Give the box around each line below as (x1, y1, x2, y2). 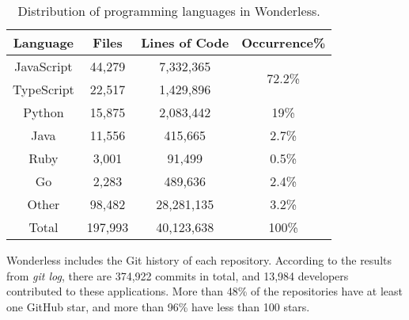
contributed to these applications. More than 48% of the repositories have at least (6, 283, 403, 299)
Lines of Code (141, 33, 229, 51)
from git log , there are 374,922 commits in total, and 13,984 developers (6, 267, 349, 284)
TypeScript (13, 80, 74, 98)
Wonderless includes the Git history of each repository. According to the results (6, 252, 392, 268)
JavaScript (14, 57, 73, 75)
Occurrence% (241, 33, 326, 51)
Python (23, 103, 64, 121)
